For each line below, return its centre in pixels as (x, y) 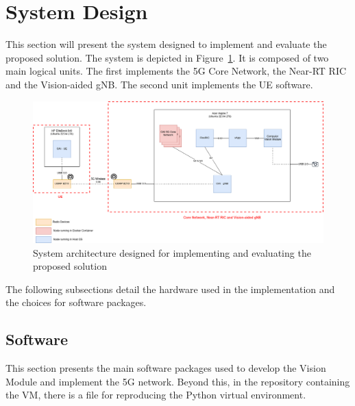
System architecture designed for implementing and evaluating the (172, 252)
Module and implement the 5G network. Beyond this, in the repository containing (178, 381)
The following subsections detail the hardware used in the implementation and (170, 289)
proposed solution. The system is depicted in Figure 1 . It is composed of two (167, 57)
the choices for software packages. (76, 302)
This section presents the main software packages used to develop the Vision (166, 368)
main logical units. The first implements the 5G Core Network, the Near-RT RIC (176, 71)
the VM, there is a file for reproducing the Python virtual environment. (156, 395)
